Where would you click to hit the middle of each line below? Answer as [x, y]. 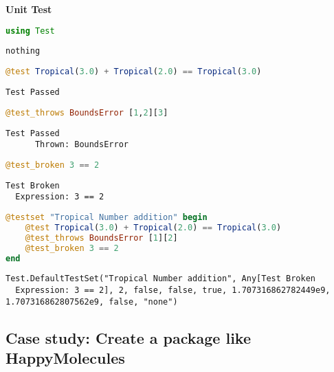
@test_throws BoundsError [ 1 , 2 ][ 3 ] [87, 112]
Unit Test [29, 9]
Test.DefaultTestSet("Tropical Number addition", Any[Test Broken [161, 279]
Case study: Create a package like [128, 337]
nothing [23, 51]
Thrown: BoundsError [81, 145]
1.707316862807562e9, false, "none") [92, 302]
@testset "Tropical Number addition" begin [107, 218]
